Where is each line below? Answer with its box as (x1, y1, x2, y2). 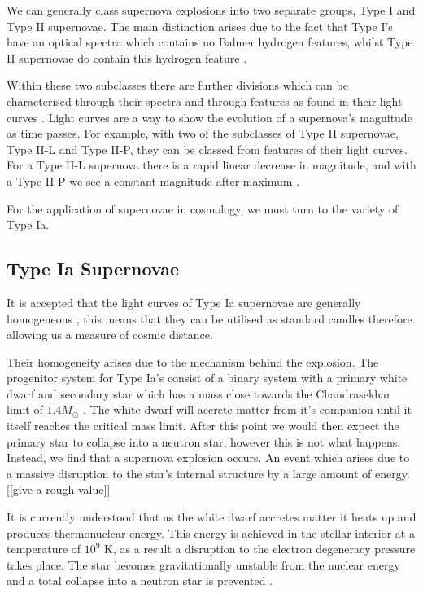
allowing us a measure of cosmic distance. (7, 326, 213, 343)
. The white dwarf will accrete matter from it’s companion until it (82, 401, 412, 418)
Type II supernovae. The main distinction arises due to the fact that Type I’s (7, 17, 393, 34)
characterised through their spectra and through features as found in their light (7, 92, 403, 109)
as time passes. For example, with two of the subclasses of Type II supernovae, (7, 125, 399, 142)
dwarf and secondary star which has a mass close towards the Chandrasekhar (7, 385, 391, 402)
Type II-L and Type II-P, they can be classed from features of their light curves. (7, 140, 408, 157)
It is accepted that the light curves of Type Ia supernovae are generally (7, 293, 361, 310)
